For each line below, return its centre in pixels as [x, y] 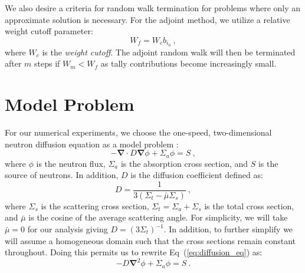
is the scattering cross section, [95, 205]
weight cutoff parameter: [49, 31]
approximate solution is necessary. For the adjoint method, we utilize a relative [147, 19]
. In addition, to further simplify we [228, 229]
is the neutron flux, [71, 163]
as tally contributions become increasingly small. [188, 63]
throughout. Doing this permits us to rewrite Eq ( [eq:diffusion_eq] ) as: [134, 252]
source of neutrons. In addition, [62, 175]
